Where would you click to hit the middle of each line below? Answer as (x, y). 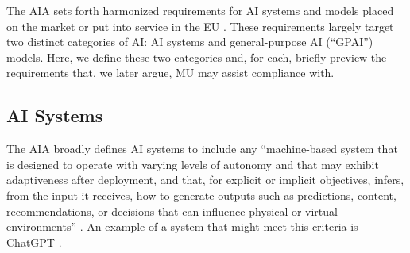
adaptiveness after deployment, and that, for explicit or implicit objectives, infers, (205, 180)
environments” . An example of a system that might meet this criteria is (182, 226)
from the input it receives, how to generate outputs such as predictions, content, (201, 195)
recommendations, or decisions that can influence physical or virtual (172, 211)
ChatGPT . (34, 241)
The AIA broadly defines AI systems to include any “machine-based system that (202, 149)
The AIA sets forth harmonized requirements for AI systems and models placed (200, 10)
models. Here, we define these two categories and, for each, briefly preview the (197, 57)
